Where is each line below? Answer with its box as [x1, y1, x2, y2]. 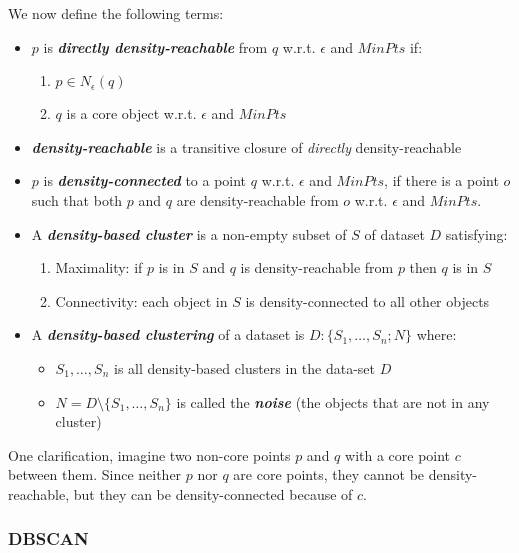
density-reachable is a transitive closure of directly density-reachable [31, 136, 462, 157]
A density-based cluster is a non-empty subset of [31, 223, 347, 244]
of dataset [364, 223, 425, 244]
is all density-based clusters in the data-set [113, 357, 376, 378]
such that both [31, 189, 123, 210]
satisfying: [445, 223, 508, 244]
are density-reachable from [176, 189, 339, 210]
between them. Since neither [8, 464, 182, 485]
